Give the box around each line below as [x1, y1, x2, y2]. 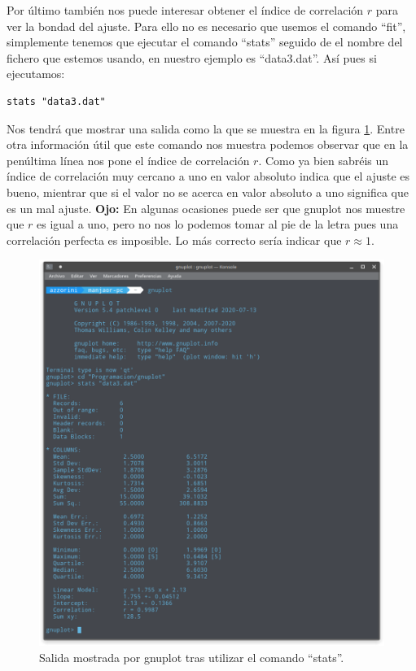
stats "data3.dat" [7, 95, 106, 107]
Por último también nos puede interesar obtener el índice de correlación [7, 2, 364, 18]
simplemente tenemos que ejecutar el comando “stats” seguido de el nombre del [7, 33, 403, 50]
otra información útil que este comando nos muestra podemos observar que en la [7, 136, 409, 153]
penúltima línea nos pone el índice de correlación [7, 151, 250, 168]
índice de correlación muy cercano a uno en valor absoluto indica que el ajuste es [7, 168, 410, 185]
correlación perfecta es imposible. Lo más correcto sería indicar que [7, 231, 342, 248]
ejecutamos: [7, 65, 65, 82]
